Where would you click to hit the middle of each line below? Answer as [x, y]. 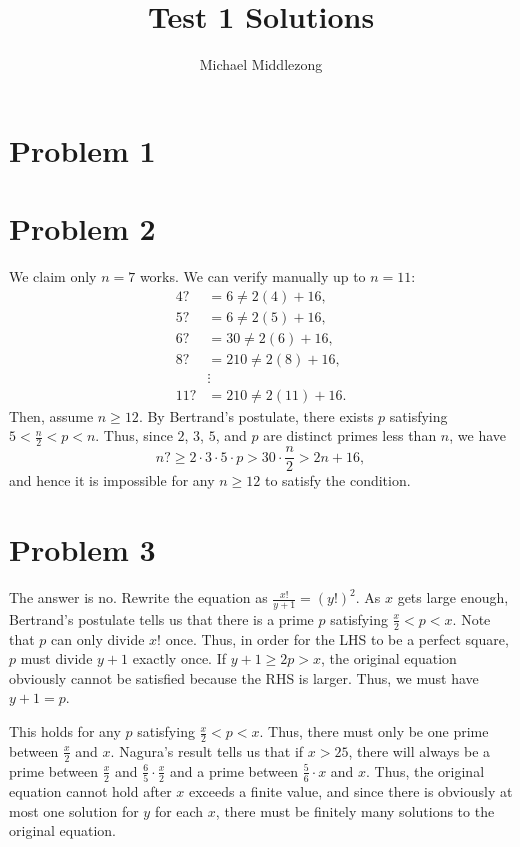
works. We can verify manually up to [252, 276]
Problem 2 [82, 228]
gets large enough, [453, 597]
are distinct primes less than [350, 435]
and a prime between [234, 770]
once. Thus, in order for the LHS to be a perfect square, [337, 638]
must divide [56, 658]
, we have [478, 435]
